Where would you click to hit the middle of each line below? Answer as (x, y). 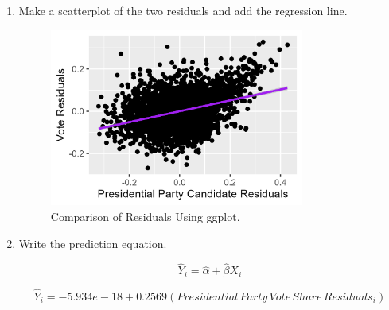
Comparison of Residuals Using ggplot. (145, 216)
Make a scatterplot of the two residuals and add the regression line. (183, 10)
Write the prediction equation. (93, 243)
